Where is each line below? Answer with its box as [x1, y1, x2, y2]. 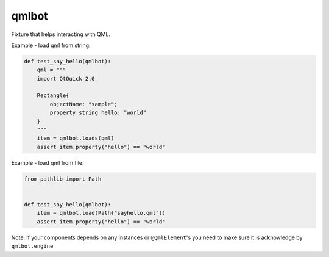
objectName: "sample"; [49, 101, 118, 107]
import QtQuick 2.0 [37, 75, 96, 82]
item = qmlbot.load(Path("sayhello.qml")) [37, 209, 166, 217]
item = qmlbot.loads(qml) [37, 135, 115, 142]
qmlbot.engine [11, 243, 54, 250]
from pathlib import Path [24, 175, 102, 183]
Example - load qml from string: [11, 42, 91, 49]
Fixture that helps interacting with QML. [11, 31, 111, 38]
